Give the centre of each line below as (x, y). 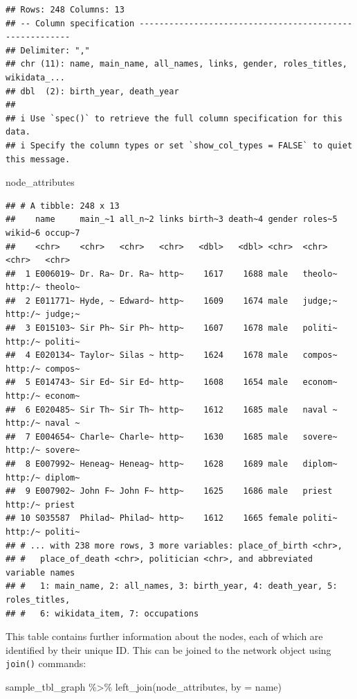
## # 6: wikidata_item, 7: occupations (102, 613)
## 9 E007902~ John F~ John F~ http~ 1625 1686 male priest (169, 491)
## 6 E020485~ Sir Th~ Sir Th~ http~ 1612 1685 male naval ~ (172, 409)
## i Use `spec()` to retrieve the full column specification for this (174, 118)
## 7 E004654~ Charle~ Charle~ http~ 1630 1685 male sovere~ (172, 437)
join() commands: (46, 663)
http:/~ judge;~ (43, 314)
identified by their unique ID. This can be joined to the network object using (168, 649)
